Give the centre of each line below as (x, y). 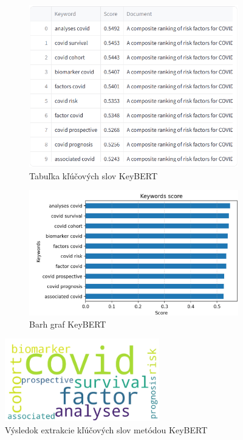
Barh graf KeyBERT (68, 324)
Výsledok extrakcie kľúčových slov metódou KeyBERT (106, 429)
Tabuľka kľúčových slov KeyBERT (94, 175)
